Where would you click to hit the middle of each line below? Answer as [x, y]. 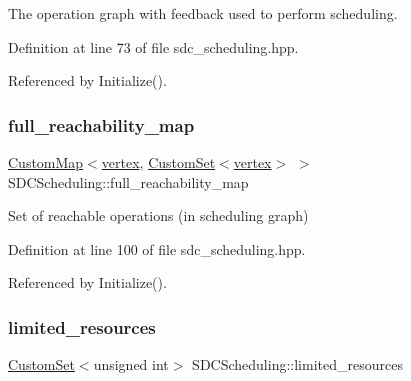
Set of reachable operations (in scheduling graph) [158, 215]
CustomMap [46, 162]
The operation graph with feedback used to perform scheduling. [203, 13]
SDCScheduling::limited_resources [297, 364]
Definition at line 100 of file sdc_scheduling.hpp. [157, 248]
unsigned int [131, 364]
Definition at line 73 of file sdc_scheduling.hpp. [153, 46]
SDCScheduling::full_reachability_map [128, 181]
